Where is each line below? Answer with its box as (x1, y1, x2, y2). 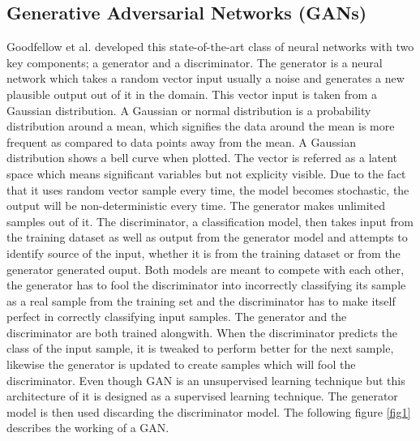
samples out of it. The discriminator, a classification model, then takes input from (6, 212, 414, 229)
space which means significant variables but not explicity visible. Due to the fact (6, 165, 406, 182)
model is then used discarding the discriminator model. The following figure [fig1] (6, 403, 411, 420)
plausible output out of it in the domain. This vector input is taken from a (6, 85, 377, 102)
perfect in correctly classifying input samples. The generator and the (6, 308, 347, 325)
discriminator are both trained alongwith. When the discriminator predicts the (6, 323, 398, 340)
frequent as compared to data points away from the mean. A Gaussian (6, 133, 357, 150)
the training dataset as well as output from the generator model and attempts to (6, 229, 408, 246)
